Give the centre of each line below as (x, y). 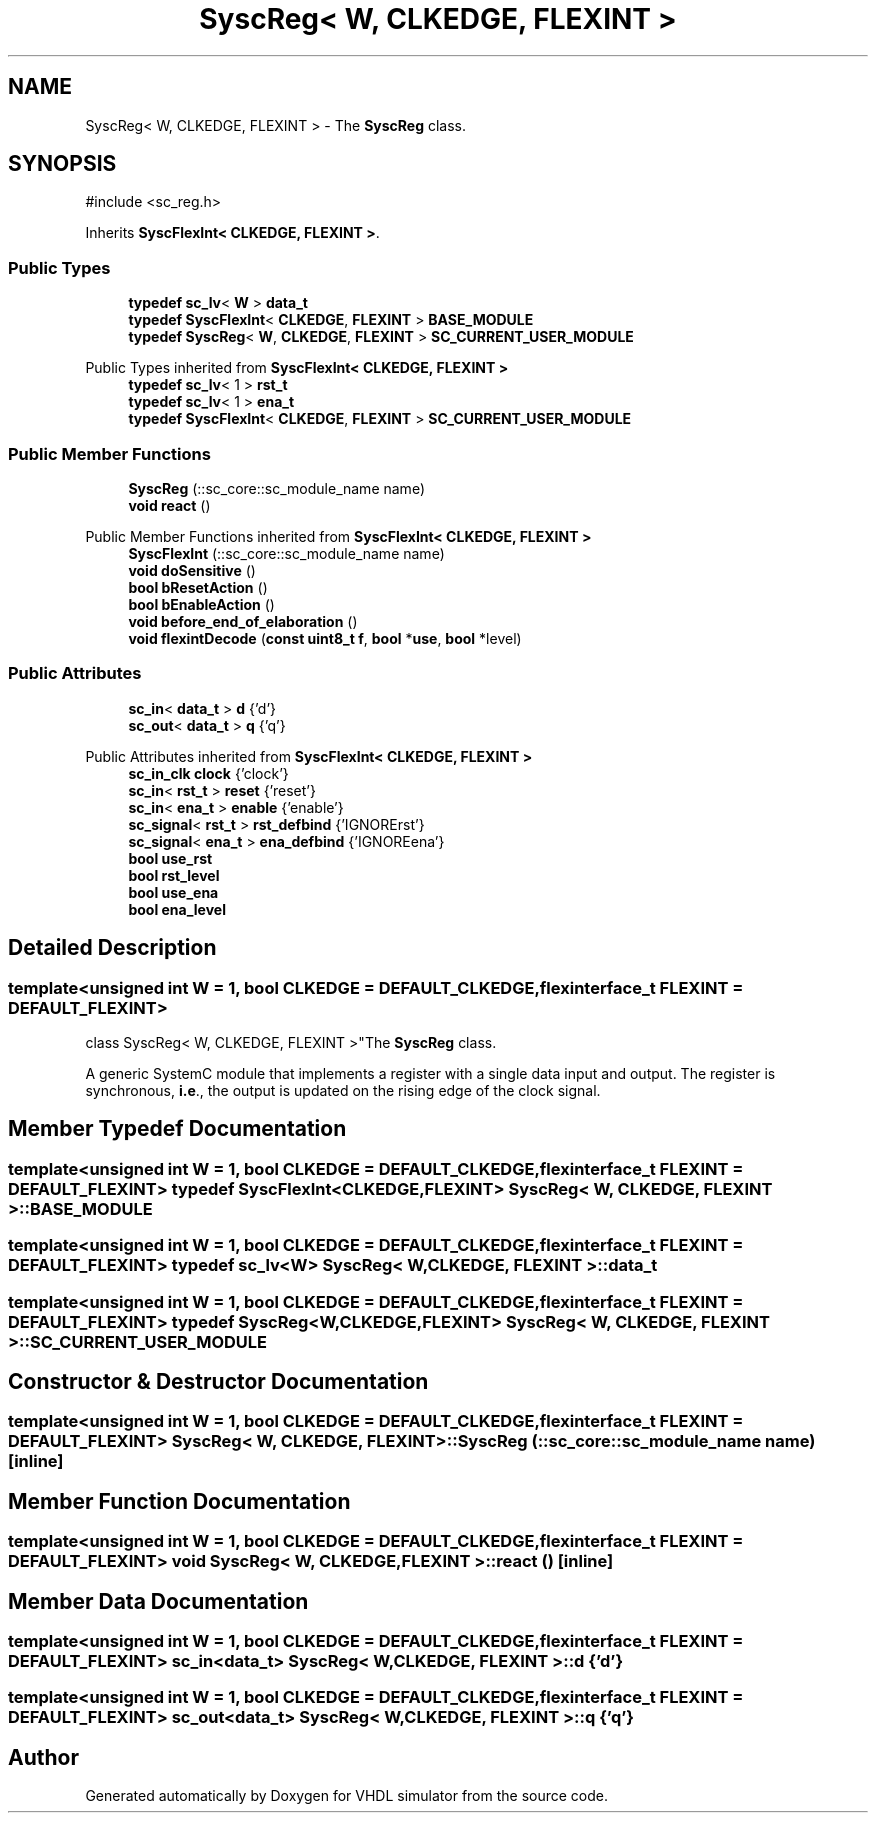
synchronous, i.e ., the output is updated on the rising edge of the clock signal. (343, 1090)
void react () (169, 505)
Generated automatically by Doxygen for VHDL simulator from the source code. (347, 1796)
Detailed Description (112, 948)
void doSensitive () (192, 570)
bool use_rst (170, 858)
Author (43, 1757)
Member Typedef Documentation (177, 1129)
